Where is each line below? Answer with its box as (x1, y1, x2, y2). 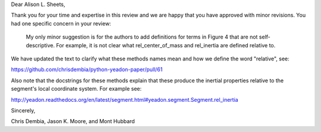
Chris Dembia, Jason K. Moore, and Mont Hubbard (11, 118, 135, 125)
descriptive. (26, 41, 55, 49)
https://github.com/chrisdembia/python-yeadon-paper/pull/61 (11, 66, 163, 73)
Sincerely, (11, 107, 36, 114)
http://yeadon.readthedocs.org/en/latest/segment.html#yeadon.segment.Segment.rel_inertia (11, 96, 238, 103)
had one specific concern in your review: (11, 20, 111, 27)
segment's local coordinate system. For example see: (11, 85, 142, 92)
